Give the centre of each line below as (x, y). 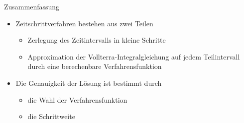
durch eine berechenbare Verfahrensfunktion (95, 66)
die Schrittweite (51, 116)
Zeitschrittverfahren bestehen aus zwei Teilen (84, 23)
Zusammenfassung (32, 6)
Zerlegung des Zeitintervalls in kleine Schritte (97, 40)
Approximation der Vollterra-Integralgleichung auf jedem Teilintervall (134, 56)
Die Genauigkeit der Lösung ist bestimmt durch (89, 83)
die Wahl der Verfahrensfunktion (77, 99)
